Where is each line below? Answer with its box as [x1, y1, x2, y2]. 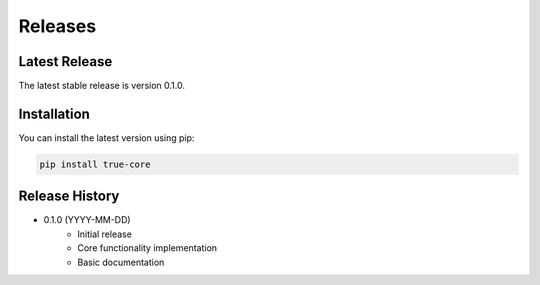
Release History [18, 188, 120, 205]
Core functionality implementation [77, 242, 218, 254]
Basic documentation [77, 256, 165, 268]
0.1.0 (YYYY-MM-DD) [43, 214, 131, 226]
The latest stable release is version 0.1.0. [18, 80, 185, 92]
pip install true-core [39, 158, 151, 170]
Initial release [77, 228, 132, 240]
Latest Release [18, 53, 113, 70]
